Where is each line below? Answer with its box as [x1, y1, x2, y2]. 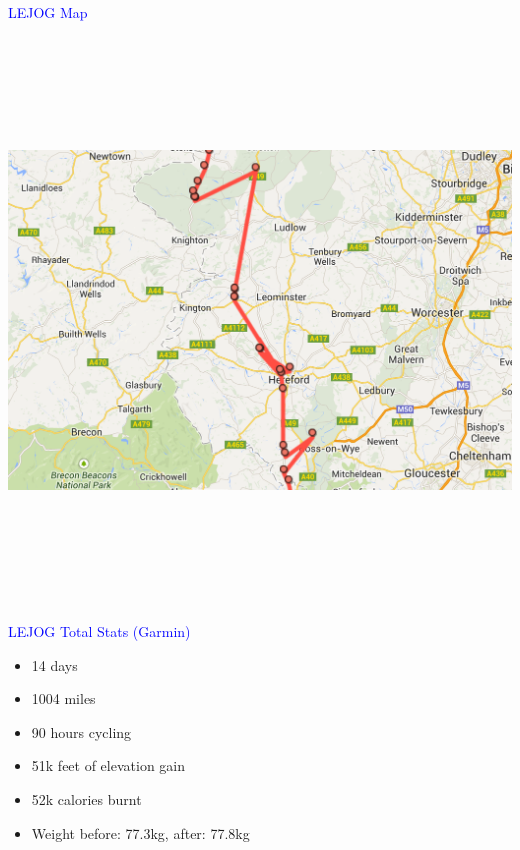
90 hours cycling [31, 721, 132, 742]
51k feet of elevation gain [31, 755, 186, 776]
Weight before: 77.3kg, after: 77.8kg [31, 822, 250, 843]
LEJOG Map [8, 2, 88, 22]
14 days [31, 654, 78, 675]
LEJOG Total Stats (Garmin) [8, 621, 191, 642]
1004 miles [31, 688, 96, 709]
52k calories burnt [31, 789, 142, 810]
